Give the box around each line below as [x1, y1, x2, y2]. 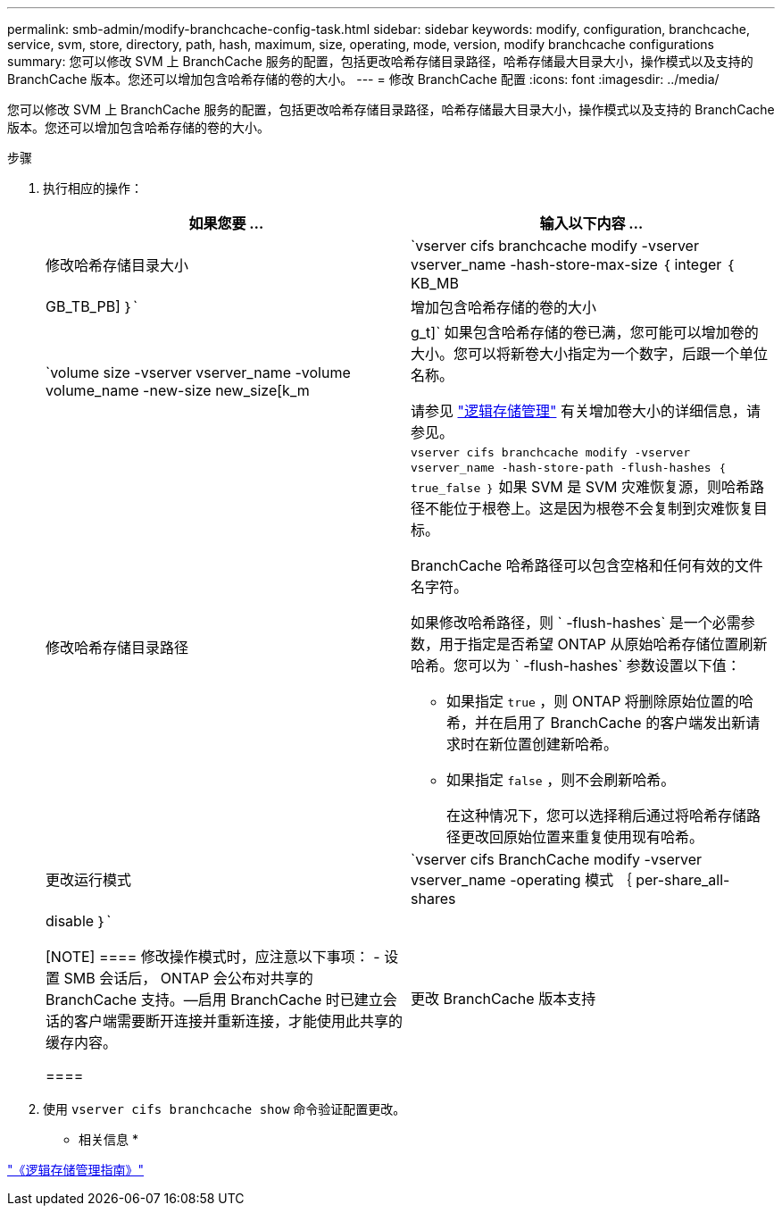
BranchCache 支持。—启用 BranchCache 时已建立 [46, 991, 383, 1008]
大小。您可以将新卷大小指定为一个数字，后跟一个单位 [411, 345, 769, 363]
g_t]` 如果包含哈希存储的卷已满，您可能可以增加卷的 [411, 323, 759, 341]
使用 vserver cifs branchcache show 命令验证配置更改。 [43, 1101, 406, 1117]
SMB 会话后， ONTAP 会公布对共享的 [63, 969, 313, 987]
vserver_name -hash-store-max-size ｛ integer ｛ [411, 255, 735, 273]
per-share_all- [636, 871, 730, 889]
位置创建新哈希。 [503, 735, 619, 753]
